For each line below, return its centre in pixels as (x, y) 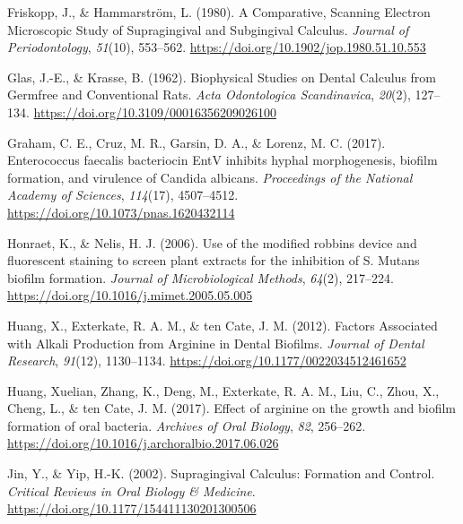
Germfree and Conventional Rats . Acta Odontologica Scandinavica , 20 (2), (209, 94)
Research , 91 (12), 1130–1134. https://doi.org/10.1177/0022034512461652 (207, 361)
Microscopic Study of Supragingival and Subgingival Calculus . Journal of (208, 29)
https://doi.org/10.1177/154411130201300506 (132, 508)
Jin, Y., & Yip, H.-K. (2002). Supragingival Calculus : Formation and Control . (221, 473)
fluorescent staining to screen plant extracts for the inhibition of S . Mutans (214, 260)
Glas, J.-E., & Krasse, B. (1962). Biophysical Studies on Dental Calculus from (222, 77)
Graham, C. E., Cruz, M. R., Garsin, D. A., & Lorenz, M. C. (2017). (197, 142)
